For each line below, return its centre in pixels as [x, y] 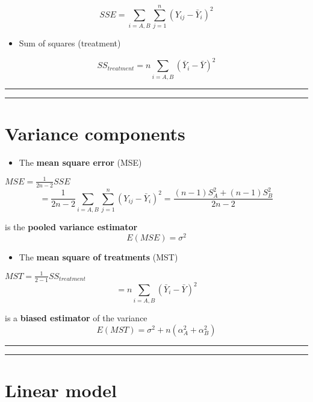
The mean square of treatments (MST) [98, 256]
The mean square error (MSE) [80, 162]
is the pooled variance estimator [71, 226]
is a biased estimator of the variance [76, 318]
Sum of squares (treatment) [70, 43]
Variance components [95, 133]
